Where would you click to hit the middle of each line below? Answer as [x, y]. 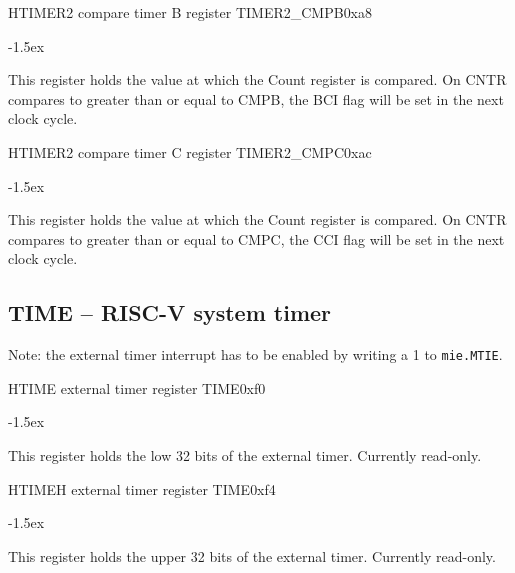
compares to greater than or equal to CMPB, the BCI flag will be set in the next [256, 98]
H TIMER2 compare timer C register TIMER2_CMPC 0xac [190, 151]
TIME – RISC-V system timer [170, 312]
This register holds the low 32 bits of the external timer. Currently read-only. [245, 454]
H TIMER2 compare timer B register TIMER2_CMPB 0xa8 [190, 12]
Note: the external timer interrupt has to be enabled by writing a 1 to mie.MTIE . [255, 354]
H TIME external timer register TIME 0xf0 [137, 387]
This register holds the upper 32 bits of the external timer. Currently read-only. [252, 555]
